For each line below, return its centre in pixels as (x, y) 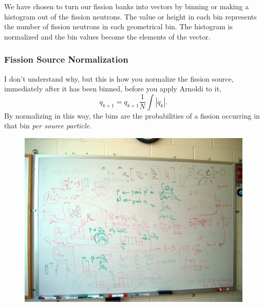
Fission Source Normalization (66, 59)
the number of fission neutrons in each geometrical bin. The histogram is (119, 26)
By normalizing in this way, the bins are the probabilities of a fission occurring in (132, 115)
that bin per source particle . (48, 126)
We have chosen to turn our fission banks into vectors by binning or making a (127, 6)
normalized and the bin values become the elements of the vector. (107, 36)
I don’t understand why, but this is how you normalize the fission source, (119, 78)
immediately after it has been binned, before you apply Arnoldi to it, (113, 89)
